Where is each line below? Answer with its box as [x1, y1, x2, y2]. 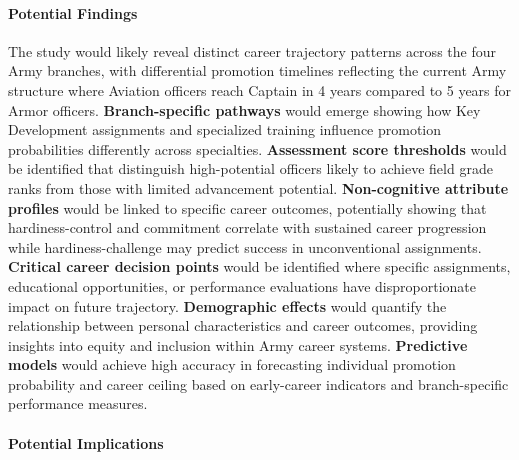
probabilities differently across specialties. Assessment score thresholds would [8, 138, 507, 159]
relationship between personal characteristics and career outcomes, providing [8, 315, 478, 336]
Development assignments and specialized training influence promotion [8, 119, 442, 140]
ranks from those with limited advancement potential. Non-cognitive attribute [8, 177, 509, 198]
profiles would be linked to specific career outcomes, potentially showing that [8, 197, 487, 218]
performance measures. [8, 393, 148, 414]
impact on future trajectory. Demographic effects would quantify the [8, 295, 447, 316]
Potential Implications [8, 432, 164, 453]
